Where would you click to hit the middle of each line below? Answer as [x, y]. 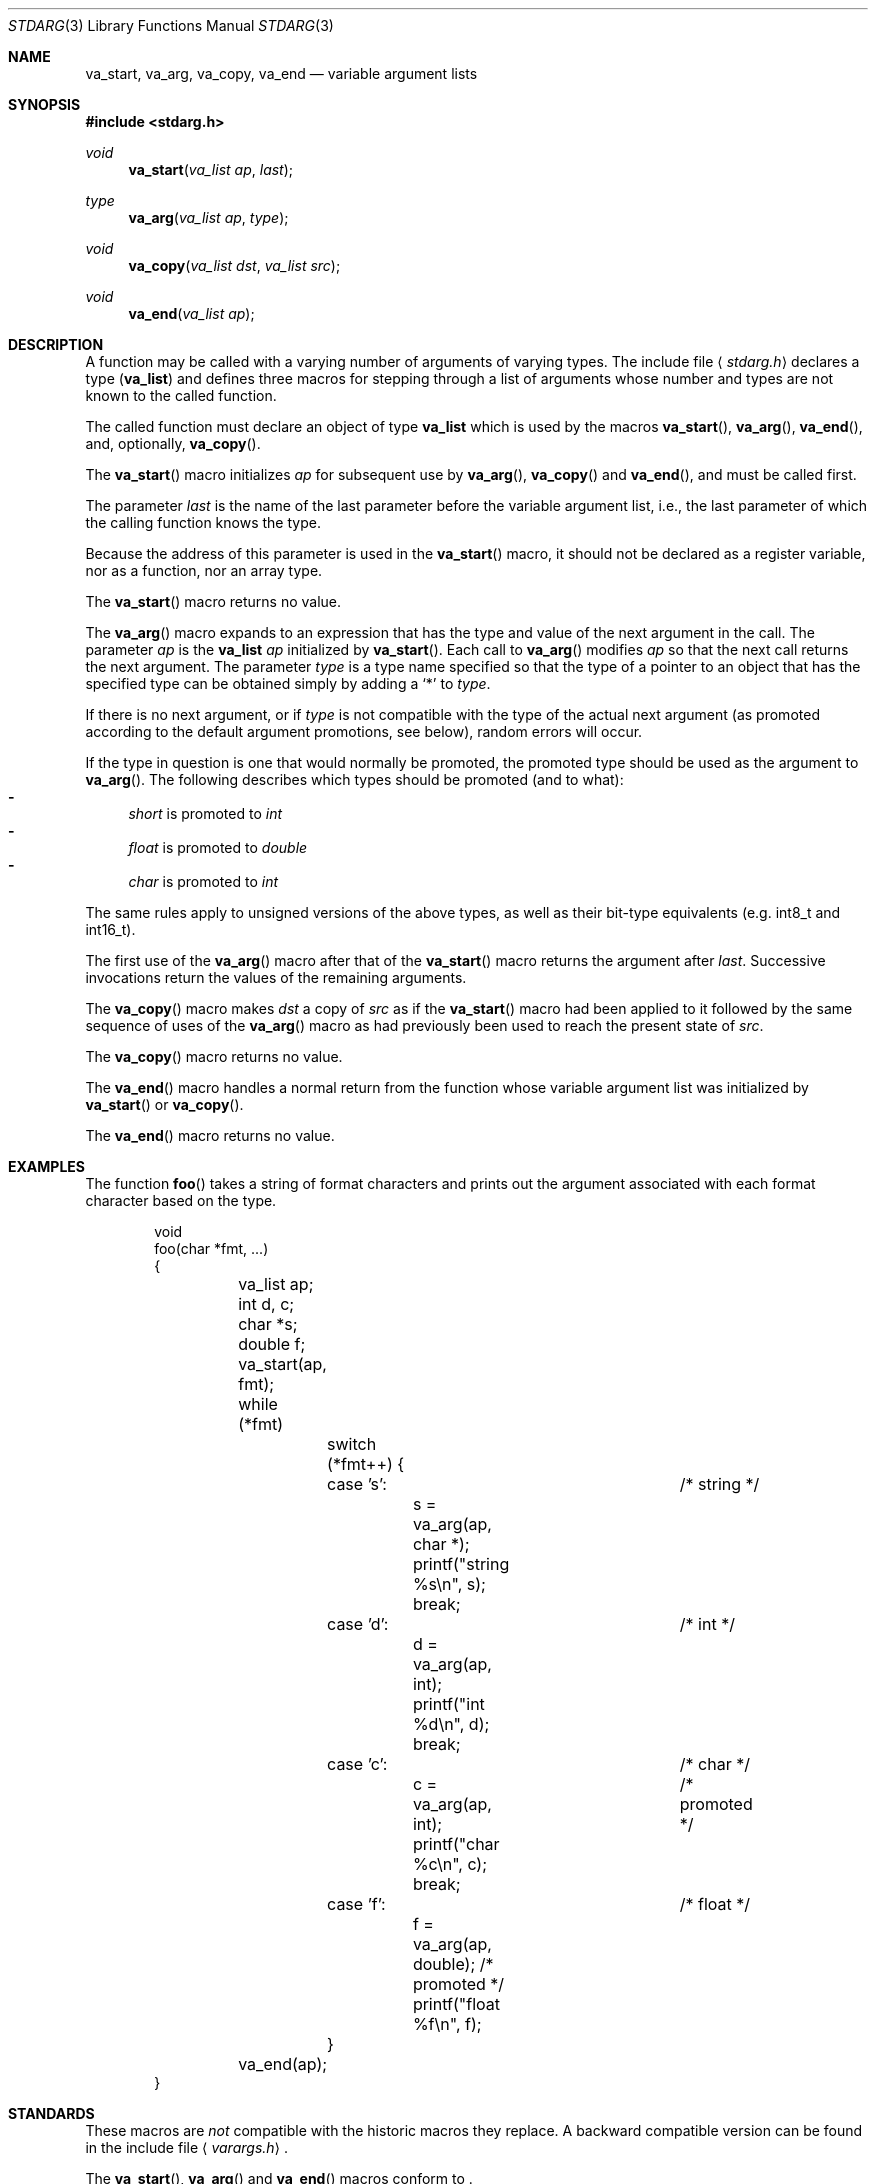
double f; [272, 1344]
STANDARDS [51, 2113]
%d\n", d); [451, 1724]
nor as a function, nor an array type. [204, 570]
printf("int [448, 1704]
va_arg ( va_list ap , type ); [208, 217]
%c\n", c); [450, 1864]
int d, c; [266, 1304]
